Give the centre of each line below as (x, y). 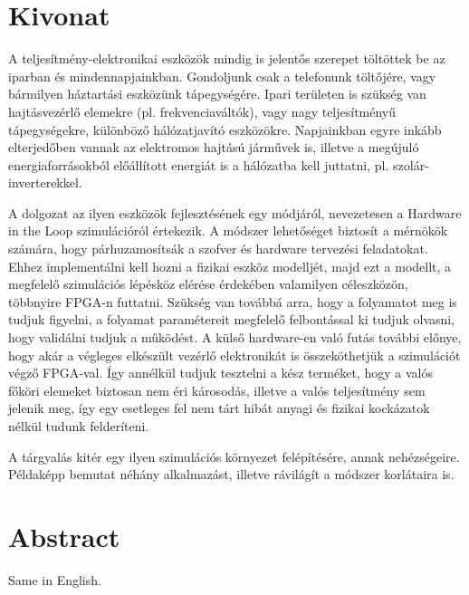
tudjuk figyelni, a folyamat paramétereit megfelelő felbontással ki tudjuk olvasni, (232, 319)
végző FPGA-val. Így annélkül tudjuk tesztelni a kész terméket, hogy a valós (220, 373)
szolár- (411, 164)
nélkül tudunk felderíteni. (79, 426)
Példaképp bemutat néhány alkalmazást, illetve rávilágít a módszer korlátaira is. (231, 474)
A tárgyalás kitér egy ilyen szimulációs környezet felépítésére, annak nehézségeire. (234, 456)
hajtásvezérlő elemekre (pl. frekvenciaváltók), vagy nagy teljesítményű (202, 111)
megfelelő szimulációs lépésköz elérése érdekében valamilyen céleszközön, (208, 284)
